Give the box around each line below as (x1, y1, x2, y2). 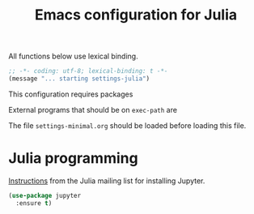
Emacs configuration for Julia (34, 6, 238, 24)
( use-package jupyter (8, 191, 82, 199)
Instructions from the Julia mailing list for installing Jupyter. (8, 176, 205, 186)
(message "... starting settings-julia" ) (8, 75, 150, 83)
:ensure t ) (15, 199, 53, 208)
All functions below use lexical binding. (8, 51, 139, 62)
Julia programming (8, 149, 139, 168)
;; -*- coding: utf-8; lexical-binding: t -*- (8, 67, 168, 75)
